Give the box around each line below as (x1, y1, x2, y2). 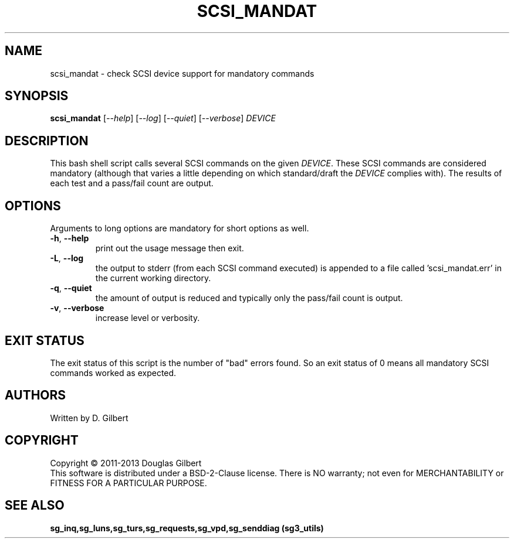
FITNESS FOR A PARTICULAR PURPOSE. (50, 477, 207, 488)
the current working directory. (95, 273, 211, 284)
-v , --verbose (50, 303, 104, 313)
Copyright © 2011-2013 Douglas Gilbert (50, 457, 202, 468)
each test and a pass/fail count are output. (50, 178, 214, 189)
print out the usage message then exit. (95, 243, 244, 254)
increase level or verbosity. (95, 313, 200, 323)
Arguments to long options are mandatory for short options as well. (50, 223, 309, 234)
